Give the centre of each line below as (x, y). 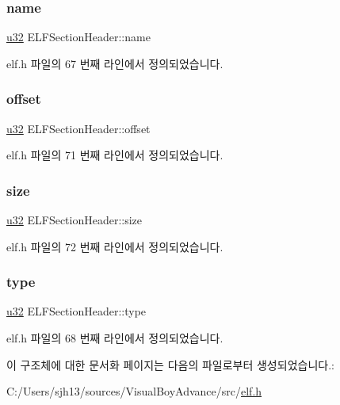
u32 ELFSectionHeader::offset (78, 128)
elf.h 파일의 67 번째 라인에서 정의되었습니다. (115, 63)
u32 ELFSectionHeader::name (78, 37)
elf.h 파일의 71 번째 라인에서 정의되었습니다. (115, 155)
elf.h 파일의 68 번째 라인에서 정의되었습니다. (115, 338)
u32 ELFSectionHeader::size (74, 220)
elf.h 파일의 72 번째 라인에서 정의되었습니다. (115, 246)
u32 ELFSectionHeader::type (76, 311)
